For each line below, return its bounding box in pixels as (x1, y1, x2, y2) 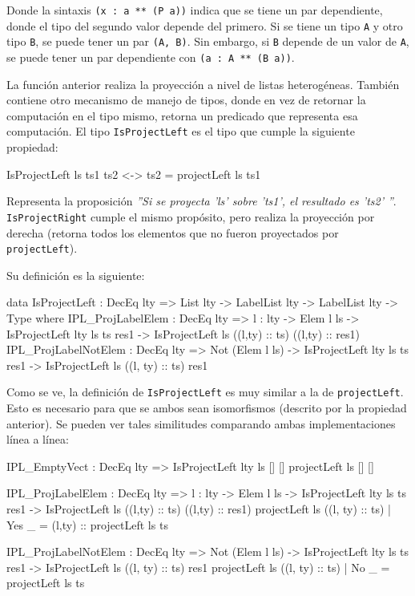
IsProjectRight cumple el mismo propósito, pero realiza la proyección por (6, 208, 375, 225)
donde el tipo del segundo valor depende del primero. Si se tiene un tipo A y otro (6, 17, 403, 34)
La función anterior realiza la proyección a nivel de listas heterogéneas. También (6, 75, 400, 92)
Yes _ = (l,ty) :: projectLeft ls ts (6, 516, 168, 533)
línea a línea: (6, 431, 69, 448)
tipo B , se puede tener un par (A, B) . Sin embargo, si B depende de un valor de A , (6, 33, 409, 50)
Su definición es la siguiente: (6, 266, 145, 283)
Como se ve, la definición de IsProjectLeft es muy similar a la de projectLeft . (6, 383, 404, 400)
